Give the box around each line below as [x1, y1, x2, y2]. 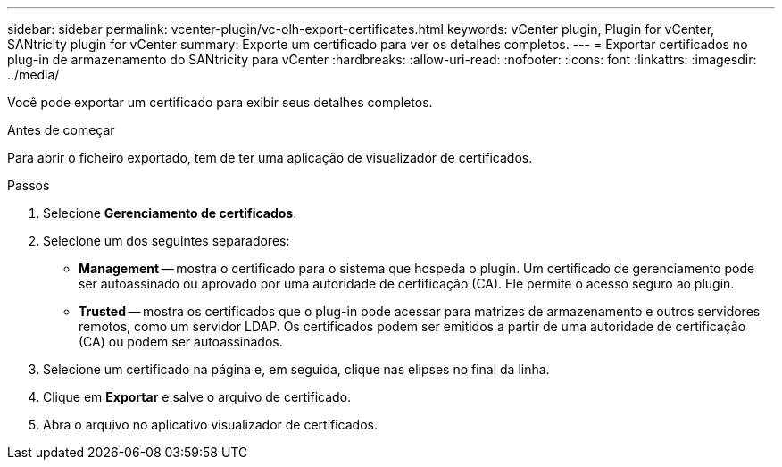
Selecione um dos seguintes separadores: [43, 233, 290, 248]
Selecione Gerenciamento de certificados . [43, 205, 297, 221]
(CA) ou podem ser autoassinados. [79, 334, 283, 349]
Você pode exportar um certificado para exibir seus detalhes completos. [7, 95, 433, 110]
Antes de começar [7, 122, 115, 138]
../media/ [7, 67, 60, 82]
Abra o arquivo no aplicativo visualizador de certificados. [43, 417, 378, 432]
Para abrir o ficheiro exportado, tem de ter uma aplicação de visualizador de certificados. [7, 150, 533, 165]
